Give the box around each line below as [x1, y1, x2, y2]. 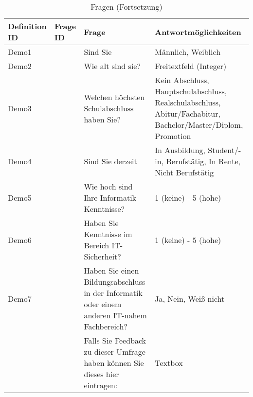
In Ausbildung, [155, 144, 206, 155]
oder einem [84, 298, 122, 310]
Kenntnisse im [84, 228, 132, 240]
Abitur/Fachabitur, [155, 108, 220, 119]
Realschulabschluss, [155, 97, 221, 108]
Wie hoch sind [84, 181, 133, 192]
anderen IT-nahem [84, 310, 147, 321]
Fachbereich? [84, 321, 127, 332]
